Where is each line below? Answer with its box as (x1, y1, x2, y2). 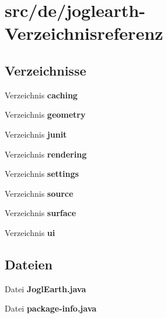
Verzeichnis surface (5, 207, 76, 219)
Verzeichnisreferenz (5, 21, 163, 45)
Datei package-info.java (5, 302, 97, 314)
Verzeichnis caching (5, 88, 78, 101)
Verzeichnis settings (5, 167, 79, 180)
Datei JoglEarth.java (5, 282, 86, 295)
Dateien (5, 255, 53, 273)
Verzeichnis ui (5, 226, 55, 238)
